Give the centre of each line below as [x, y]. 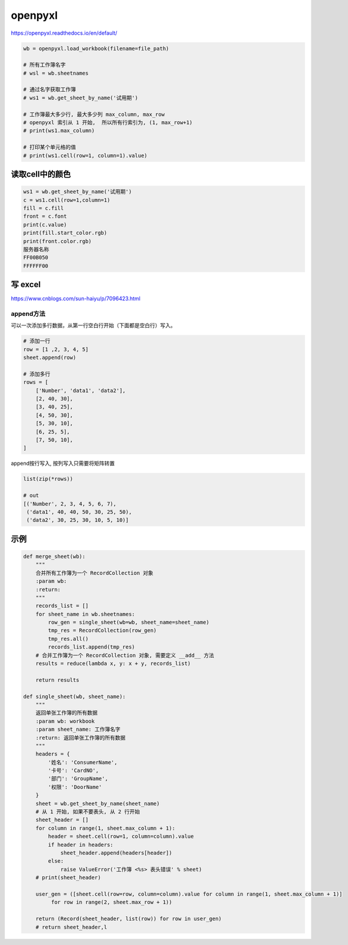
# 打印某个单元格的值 [50, 147]
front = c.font [45, 217]
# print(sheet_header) [68, 878]
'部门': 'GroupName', [78, 779]
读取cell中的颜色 [41, 174]
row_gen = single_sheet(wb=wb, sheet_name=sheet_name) [129, 623]
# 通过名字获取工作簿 [50, 89]
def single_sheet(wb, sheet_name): [74, 696]
